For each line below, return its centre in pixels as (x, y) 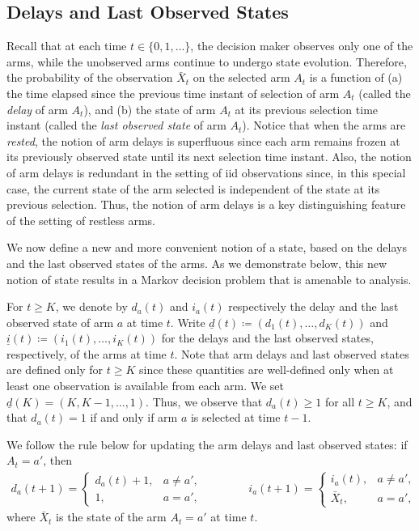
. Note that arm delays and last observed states (292, 353)
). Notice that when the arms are (324, 125)
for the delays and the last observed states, (267, 338)
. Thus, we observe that (204, 401)
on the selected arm (241, 77)
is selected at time (235, 417)
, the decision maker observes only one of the (302, 46)
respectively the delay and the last (313, 306)
